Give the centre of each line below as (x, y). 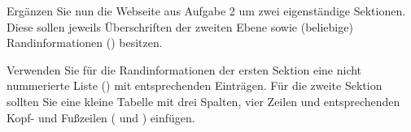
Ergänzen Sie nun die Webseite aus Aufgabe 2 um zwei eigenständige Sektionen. (206, 11)
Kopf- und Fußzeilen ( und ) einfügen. (101, 117)
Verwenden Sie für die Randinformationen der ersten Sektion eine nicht (184, 69)
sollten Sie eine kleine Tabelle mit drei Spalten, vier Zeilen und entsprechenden (203, 101)
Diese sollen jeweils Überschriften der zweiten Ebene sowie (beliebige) (180, 26)
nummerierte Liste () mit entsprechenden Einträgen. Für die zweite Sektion (195, 85)
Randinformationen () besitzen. (85, 43)
